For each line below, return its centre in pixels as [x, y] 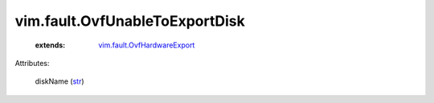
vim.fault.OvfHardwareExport [147, 45]
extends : [50, 45]
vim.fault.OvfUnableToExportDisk [130, 21]
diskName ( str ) [59, 81]
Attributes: [32, 63]
